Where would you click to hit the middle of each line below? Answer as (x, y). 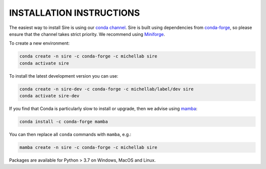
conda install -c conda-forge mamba (64, 122)
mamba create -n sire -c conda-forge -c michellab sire (88, 147)
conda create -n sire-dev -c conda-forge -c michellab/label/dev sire (107, 89)
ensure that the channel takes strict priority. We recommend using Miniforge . (87, 34)
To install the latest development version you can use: (64, 76)
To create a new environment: (39, 43)
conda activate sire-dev (50, 96)
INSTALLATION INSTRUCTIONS (75, 13)
